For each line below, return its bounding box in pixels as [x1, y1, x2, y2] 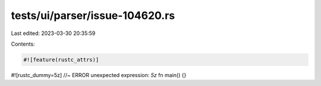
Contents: [11, 40, 35, 47]
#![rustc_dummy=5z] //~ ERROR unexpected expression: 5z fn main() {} [11, 71, 187, 78]
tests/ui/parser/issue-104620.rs [11, 9, 175, 22]
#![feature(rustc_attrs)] [23, 56, 99, 63]
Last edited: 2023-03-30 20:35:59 [11, 30, 96, 37]
